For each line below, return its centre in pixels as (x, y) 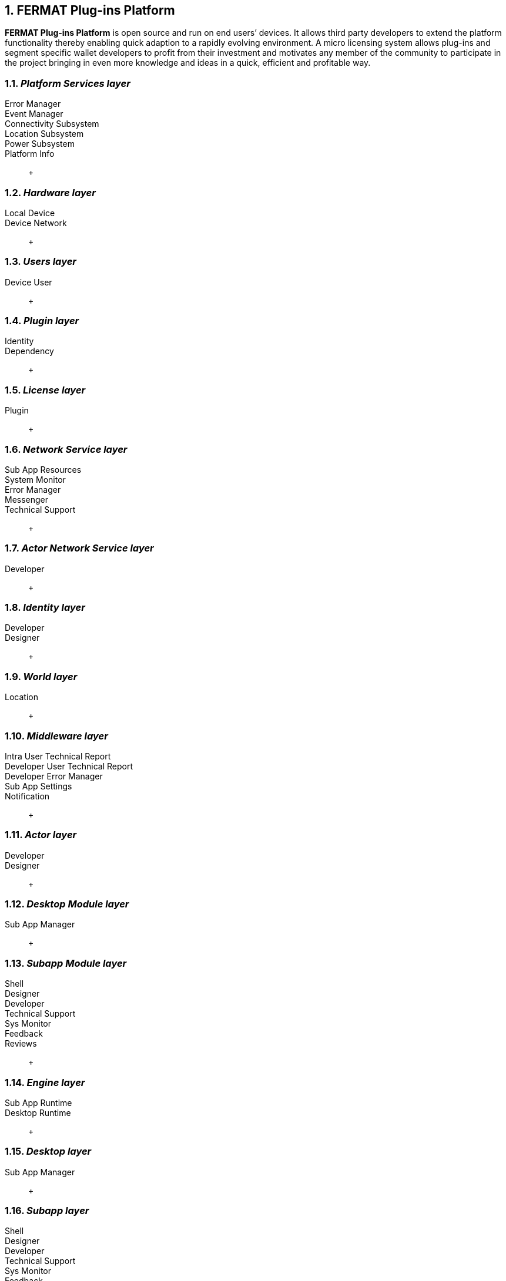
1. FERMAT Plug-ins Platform (90, 10)
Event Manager (34, 114)
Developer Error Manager (54, 776)
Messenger (27, 499)
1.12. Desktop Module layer (67, 904)
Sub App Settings (38, 786)
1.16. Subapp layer (47, 1211)
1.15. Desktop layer (48, 1151)
